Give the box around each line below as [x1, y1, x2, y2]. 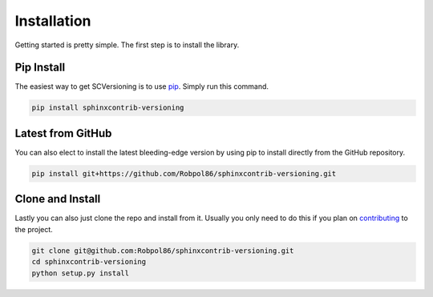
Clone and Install [14, 192, 101, 206]
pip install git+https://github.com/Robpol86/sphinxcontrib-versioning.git [31, 169, 337, 178]
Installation [14, 12, 91, 30]
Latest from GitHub [14, 126, 112, 140]
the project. [14, 224, 54, 234]
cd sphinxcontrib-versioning [31, 257, 147, 267]
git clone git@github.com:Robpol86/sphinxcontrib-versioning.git [31, 246, 294, 255]
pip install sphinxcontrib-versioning [31, 103, 184, 112]
